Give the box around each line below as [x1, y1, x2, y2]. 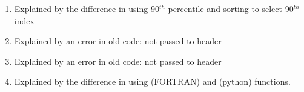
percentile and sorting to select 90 [168, 2, 294, 15]
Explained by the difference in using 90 [14, 2, 159, 15]
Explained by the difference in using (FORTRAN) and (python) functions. [14, 75, 291, 88]
